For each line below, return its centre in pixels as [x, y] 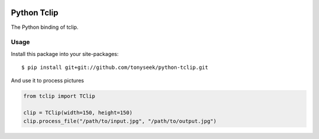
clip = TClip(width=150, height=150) [78, 113]
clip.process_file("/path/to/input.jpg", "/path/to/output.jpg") [120, 121]
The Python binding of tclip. [45, 27]
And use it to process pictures [48, 81]
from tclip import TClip [59, 96]
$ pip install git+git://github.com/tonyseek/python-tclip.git [115, 67]
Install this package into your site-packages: [65, 54]
